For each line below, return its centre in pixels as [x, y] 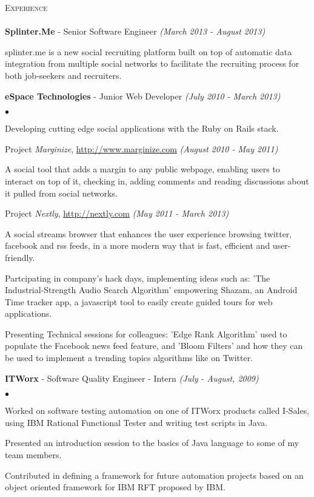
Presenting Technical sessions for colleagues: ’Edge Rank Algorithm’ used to [146, 333]
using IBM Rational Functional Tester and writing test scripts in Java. [136, 422]
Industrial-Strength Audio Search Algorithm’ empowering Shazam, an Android [151, 290]
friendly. [20, 257]
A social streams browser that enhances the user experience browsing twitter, [149, 233]
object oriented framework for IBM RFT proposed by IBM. [115, 487]
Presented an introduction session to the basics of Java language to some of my [152, 443]
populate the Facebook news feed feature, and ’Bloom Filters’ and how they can [154, 346]
